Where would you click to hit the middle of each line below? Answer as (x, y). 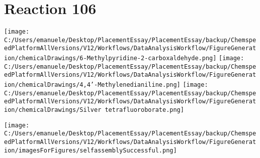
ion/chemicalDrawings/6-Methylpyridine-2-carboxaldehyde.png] (110, 58)
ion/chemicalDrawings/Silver (53, 110)
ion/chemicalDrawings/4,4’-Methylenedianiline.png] (92, 85)
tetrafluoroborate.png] (144, 110)
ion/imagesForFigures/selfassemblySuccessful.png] (91, 150)
